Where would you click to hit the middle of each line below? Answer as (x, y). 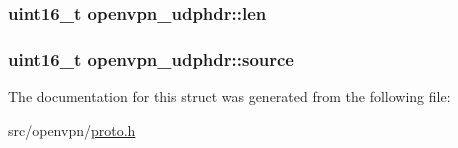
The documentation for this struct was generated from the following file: (229, 96)
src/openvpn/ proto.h (72, 129)
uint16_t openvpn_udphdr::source (151, 58)
